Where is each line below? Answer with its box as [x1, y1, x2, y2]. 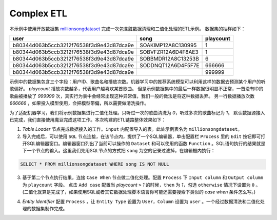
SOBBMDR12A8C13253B [139, 55, 200, 62]
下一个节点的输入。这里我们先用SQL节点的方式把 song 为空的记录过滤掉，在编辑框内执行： [22, 148, 215, 154]
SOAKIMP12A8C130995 [139, 42, 197, 49]
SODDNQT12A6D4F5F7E [139, 62, 200, 69]
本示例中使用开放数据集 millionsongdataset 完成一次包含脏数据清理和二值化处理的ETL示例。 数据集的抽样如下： [9, 26, 246, 32]
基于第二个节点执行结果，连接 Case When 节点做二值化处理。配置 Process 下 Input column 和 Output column [22, 174, 264, 181]
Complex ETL [9, 8, 68, 19]
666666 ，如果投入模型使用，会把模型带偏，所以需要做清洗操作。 [9, 100, 149, 106]
